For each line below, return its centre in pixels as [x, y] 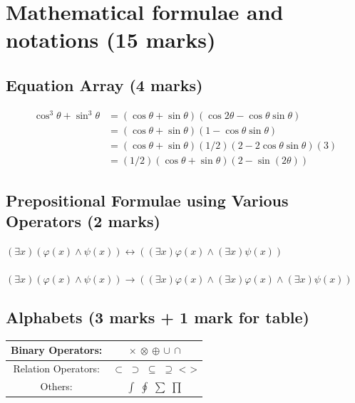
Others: [56, 386]
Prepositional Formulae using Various [147, 200]
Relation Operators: [56, 368]
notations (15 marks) [111, 40]
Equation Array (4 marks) [104, 84]
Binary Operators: [57, 350]
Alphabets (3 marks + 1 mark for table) [158, 317]
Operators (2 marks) [83, 221]
